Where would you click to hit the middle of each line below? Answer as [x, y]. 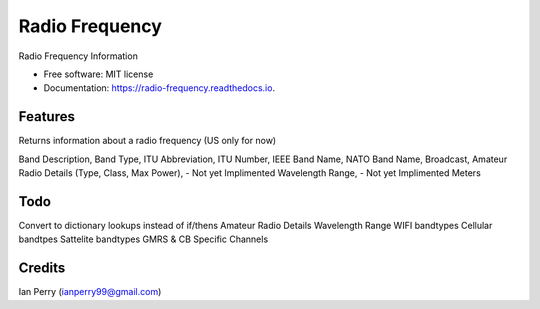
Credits [42, 268]
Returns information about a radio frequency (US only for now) [147, 141]
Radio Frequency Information [78, 56]
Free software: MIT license [98, 74]
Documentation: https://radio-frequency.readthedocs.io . [159, 88]
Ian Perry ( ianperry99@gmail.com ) [90, 292]
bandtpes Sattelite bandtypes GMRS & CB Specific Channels [143, 239]
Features [46, 116]
